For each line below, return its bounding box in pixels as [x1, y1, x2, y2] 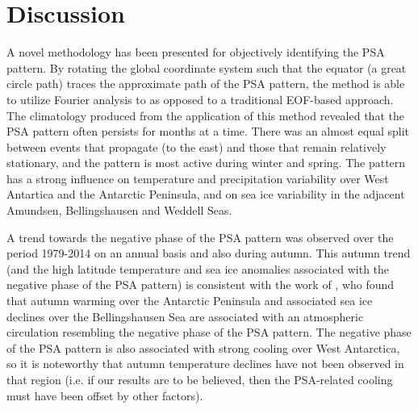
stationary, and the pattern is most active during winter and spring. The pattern [6, 154, 406, 171]
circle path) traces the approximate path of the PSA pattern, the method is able [6, 75, 405, 92]
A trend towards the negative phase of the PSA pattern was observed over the [6, 228, 394, 245]
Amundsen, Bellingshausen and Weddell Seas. [6, 202, 232, 219]
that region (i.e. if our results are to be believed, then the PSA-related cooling [6, 371, 393, 387]
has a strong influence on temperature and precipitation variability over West [6, 169, 389, 186]
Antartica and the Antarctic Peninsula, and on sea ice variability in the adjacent [6, 186, 405, 203]
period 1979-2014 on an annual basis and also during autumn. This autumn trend [6, 245, 411, 261]
